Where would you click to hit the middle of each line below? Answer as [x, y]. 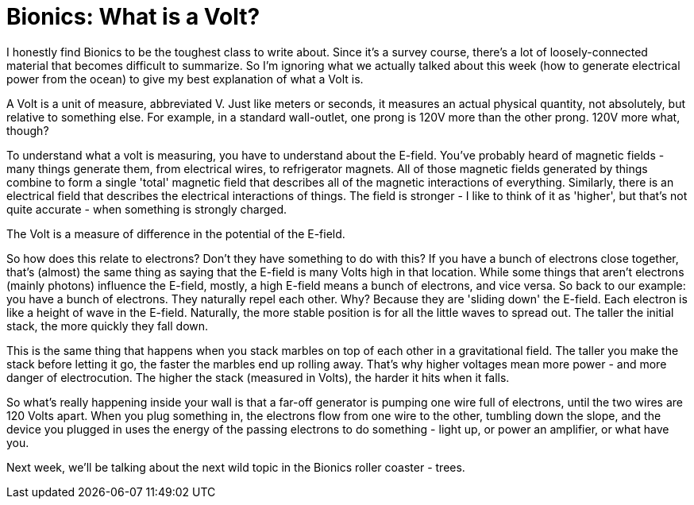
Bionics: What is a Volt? [133, 17]
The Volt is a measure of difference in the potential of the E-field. [176, 233]
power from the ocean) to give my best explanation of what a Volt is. [185, 79]
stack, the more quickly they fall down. [108, 326]
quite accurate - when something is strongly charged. [147, 209]
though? [28, 130]
